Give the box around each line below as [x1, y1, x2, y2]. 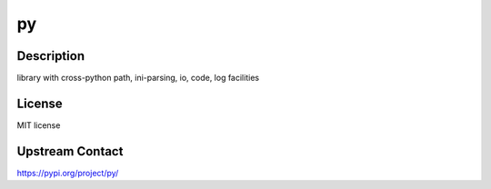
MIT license [16, 119, 61, 131]
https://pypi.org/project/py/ [16, 167, 119, 178]
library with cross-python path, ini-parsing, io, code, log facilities [16, 73, 259, 84]
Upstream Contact [16, 144, 124, 159]
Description [16, 48, 85, 64]
